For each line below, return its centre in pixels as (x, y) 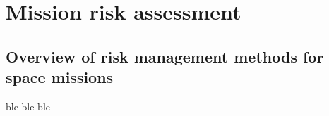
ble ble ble (28, 106)
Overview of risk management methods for (165, 56)
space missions (60, 77)
